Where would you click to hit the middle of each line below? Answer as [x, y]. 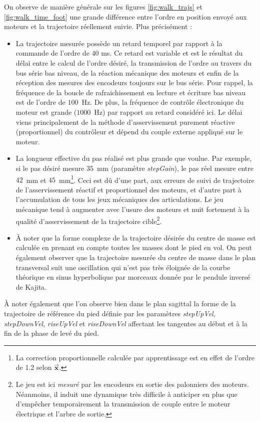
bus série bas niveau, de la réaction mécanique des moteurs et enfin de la [127, 72]
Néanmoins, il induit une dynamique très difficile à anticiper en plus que [126, 394]
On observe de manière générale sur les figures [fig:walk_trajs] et [103, 7]
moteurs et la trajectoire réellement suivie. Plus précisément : [98, 26]
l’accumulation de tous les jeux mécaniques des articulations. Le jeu [119, 199]
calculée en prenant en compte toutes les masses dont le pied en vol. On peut [134, 247]
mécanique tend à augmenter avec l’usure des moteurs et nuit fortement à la [132, 209]
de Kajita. [31, 286]
